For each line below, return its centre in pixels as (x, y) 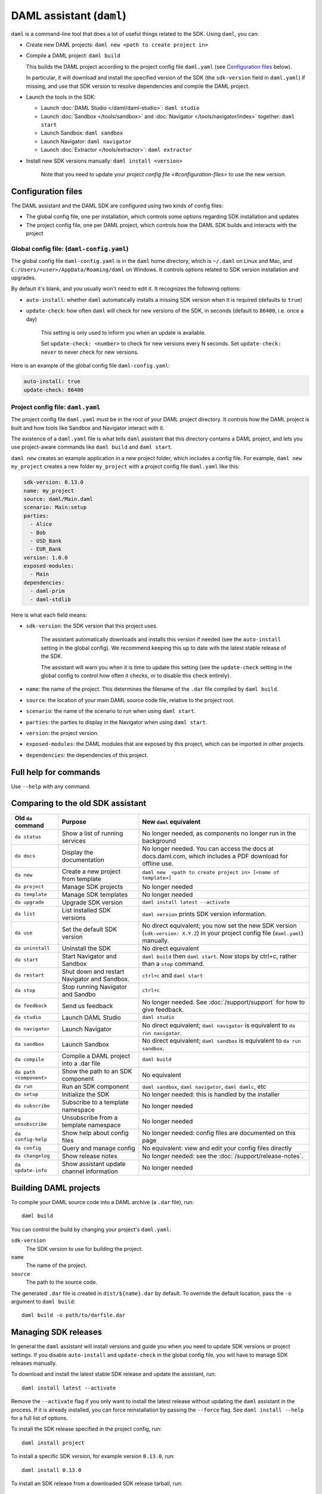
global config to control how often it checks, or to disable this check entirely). (136, 675)
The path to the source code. (62, 1282)
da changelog (32, 1156)
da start (27, 960)
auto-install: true (52, 382)
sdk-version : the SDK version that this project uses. (92, 626)
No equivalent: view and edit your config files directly (217, 1148)
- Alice (41, 524)
